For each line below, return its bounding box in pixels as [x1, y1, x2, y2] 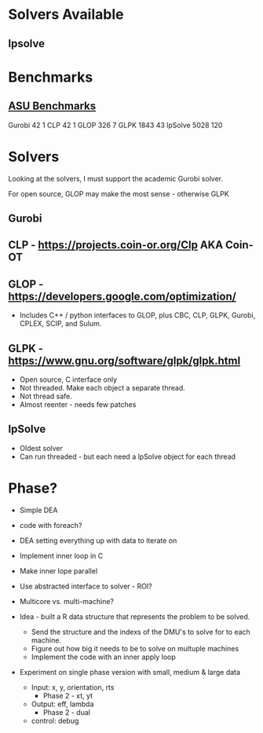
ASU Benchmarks [8, 100, 97, 113]
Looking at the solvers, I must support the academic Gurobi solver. [8, 174, 224, 183]
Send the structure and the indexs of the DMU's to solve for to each [31, 627, 251, 636]
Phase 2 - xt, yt [42, 691, 93, 700]
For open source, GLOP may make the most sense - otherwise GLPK [8, 189, 229, 198]
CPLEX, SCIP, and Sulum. [19, 319, 102, 328]
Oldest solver [19, 443, 63, 453]
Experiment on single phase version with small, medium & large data [19, 667, 241, 676]
